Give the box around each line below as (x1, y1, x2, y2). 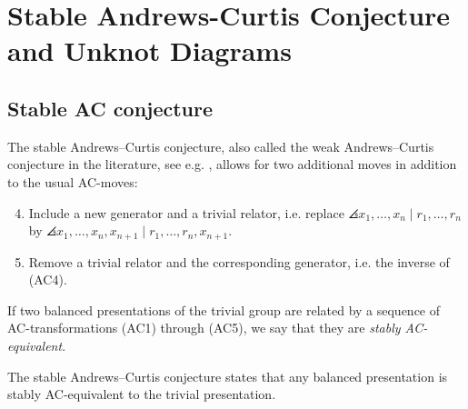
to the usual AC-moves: (7, 172, 138, 191)
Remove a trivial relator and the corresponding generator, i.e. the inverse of (28, 252, 450, 271)
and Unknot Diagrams (7, 32, 292, 69)
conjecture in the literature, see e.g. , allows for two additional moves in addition (7, 155, 457, 174)
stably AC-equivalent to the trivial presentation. (7, 384, 276, 404)
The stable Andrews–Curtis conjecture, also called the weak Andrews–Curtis (7, 136, 434, 155)
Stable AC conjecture (7, 94, 214, 122)
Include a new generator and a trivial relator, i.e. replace (28, 203, 344, 222)
